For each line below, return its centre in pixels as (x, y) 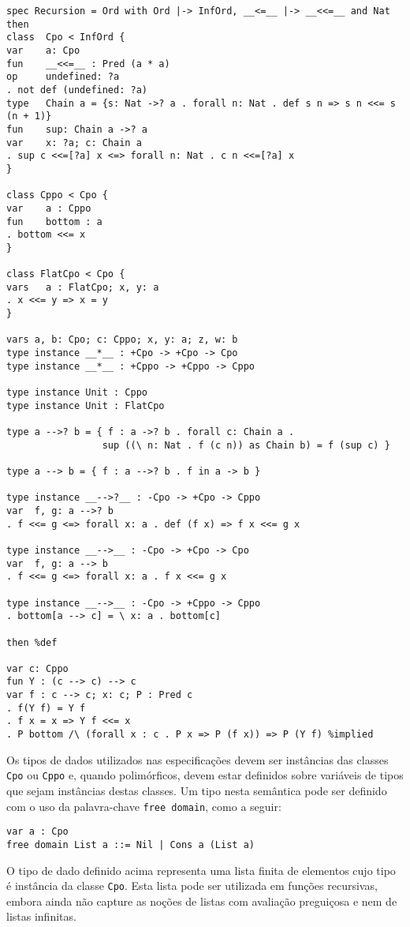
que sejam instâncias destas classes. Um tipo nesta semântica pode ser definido (197, 790)
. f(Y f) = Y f (46, 708)
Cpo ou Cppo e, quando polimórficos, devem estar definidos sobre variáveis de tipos (205, 775)
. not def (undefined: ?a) (77, 90)
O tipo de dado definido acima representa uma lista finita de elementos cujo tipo (201, 870)
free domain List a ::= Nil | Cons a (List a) (130, 844)
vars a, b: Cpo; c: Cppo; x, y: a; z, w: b (122, 340)
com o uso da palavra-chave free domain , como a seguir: (144, 806)
